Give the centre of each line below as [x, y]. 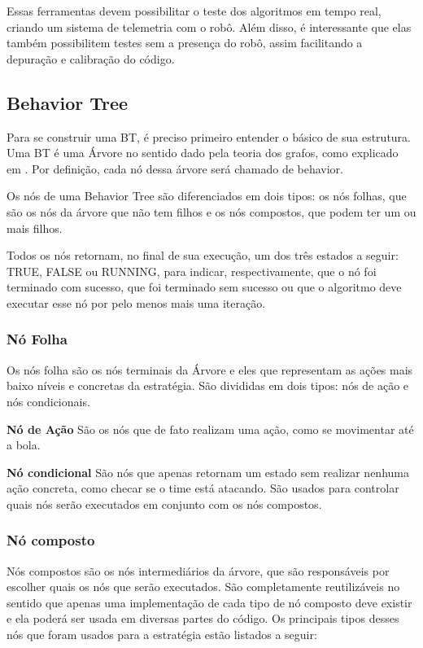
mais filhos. [35, 228]
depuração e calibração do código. [91, 58]
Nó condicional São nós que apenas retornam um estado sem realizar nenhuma [208, 472]
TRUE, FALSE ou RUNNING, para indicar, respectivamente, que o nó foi [192, 271]
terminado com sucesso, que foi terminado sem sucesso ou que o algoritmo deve [204, 287]
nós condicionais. [48, 401]
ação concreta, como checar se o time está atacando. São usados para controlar [203, 488]
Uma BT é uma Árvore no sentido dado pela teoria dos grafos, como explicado [203, 153]
